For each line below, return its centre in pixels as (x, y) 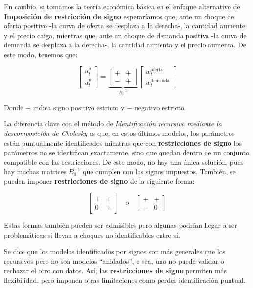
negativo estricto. (160, 107)
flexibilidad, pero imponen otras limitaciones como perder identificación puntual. (125, 280)
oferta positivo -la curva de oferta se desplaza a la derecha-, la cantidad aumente (125, 26)
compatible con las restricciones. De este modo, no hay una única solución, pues (124, 162)
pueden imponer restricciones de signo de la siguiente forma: (99, 181)
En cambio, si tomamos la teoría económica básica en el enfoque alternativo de (122, 6)
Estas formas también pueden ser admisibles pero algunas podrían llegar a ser (121, 225)
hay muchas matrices (35, 171)
